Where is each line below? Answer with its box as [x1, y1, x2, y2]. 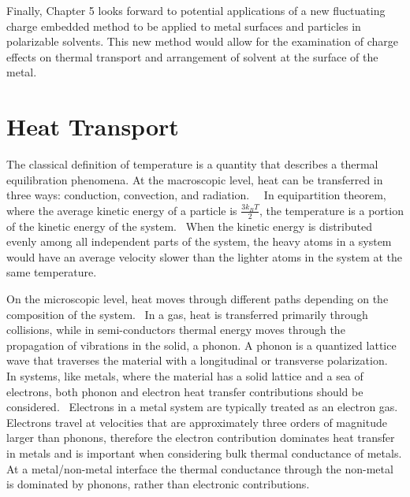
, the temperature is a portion [259, 202, 404, 218]
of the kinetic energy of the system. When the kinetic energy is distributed [6, 217, 372, 234]
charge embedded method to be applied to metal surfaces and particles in [6, 17, 361, 34]
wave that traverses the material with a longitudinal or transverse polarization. [6, 352, 388, 369]
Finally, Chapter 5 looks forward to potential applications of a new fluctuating [6, 2, 386, 18]
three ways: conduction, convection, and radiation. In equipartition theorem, [6, 187, 386, 203]
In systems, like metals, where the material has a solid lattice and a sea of [6, 368, 363, 384]
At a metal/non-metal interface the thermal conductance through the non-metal [6, 460, 393, 477]
